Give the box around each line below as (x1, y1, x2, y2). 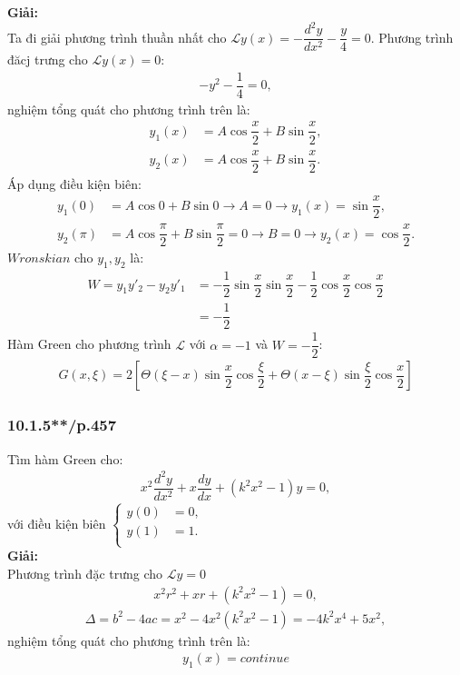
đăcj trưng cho (7, 50, 88, 69)
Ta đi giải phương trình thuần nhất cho (7, 27, 227, 46)
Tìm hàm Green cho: (7, 449, 123, 468)
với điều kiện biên (7, 513, 106, 532)
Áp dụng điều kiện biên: (7, 174, 142, 193)
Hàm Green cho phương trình (7, 334, 171, 353)
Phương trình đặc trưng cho (7, 564, 163, 583)
